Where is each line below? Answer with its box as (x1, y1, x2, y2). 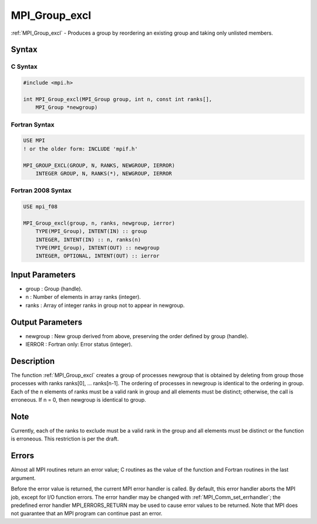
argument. (11, 474, 36, 482)
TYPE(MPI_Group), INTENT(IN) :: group (35, 228, 147, 235)
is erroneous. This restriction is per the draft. (11, 435, 119, 442)
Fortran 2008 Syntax (11, 186, 72, 195)
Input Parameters (11, 269, 76, 279)
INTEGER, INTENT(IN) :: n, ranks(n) (35, 236, 141, 243)
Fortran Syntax (11, 121, 55, 129)
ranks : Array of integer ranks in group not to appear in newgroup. (25, 302, 185, 309)
